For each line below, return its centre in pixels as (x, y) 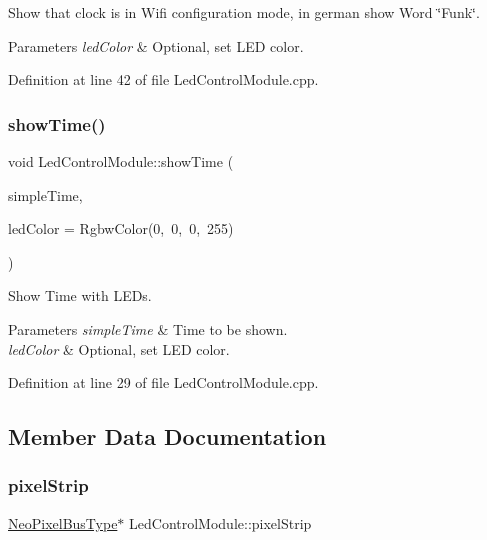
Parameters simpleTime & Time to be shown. (148, 328)
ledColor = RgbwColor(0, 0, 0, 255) (121, 228)
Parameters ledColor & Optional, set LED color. (156, 45)
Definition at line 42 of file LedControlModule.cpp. (163, 79)
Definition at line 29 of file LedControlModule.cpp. (163, 382)
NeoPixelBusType (63, 522)
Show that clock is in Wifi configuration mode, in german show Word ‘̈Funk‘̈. (244, 12)
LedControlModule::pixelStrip (220, 522)
